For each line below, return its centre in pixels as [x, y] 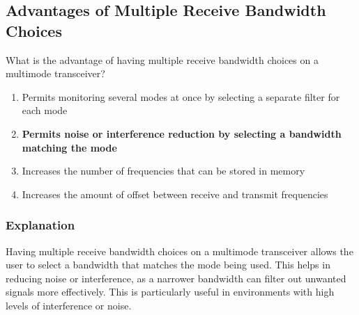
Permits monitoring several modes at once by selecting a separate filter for [181, 96]
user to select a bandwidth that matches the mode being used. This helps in [168, 265]
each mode [45, 110]
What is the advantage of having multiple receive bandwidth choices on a [162, 59]
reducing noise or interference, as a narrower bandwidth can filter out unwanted [176, 278]
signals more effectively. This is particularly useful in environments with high [170, 292]
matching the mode [69, 147]
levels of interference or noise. [69, 305]
